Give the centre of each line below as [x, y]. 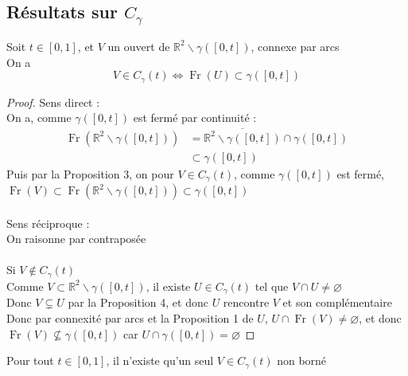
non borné [302, 360]
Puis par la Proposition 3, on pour [90, 173]
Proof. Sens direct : [53, 102]
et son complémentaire [337, 302]
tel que [272, 286]
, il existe [168, 286]
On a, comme [39, 117]
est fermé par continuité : [195, 117]
